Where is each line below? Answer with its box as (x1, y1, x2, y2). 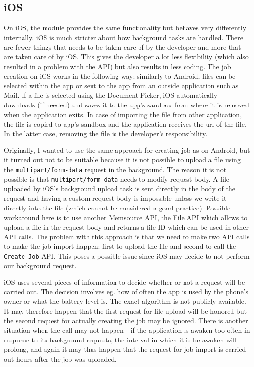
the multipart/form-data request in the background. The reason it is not (4, 164, 227, 174)
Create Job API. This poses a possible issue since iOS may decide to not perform (4, 250, 250, 261)
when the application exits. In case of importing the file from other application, (4, 109, 242, 119)
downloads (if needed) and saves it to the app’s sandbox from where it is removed (4, 99, 249, 109)
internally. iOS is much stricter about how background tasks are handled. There (4, 32, 244, 42)
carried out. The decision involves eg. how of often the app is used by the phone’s (4, 286, 248, 296)
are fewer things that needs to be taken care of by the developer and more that (4, 42, 241, 52)
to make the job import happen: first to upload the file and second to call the (4, 241, 236, 251)
